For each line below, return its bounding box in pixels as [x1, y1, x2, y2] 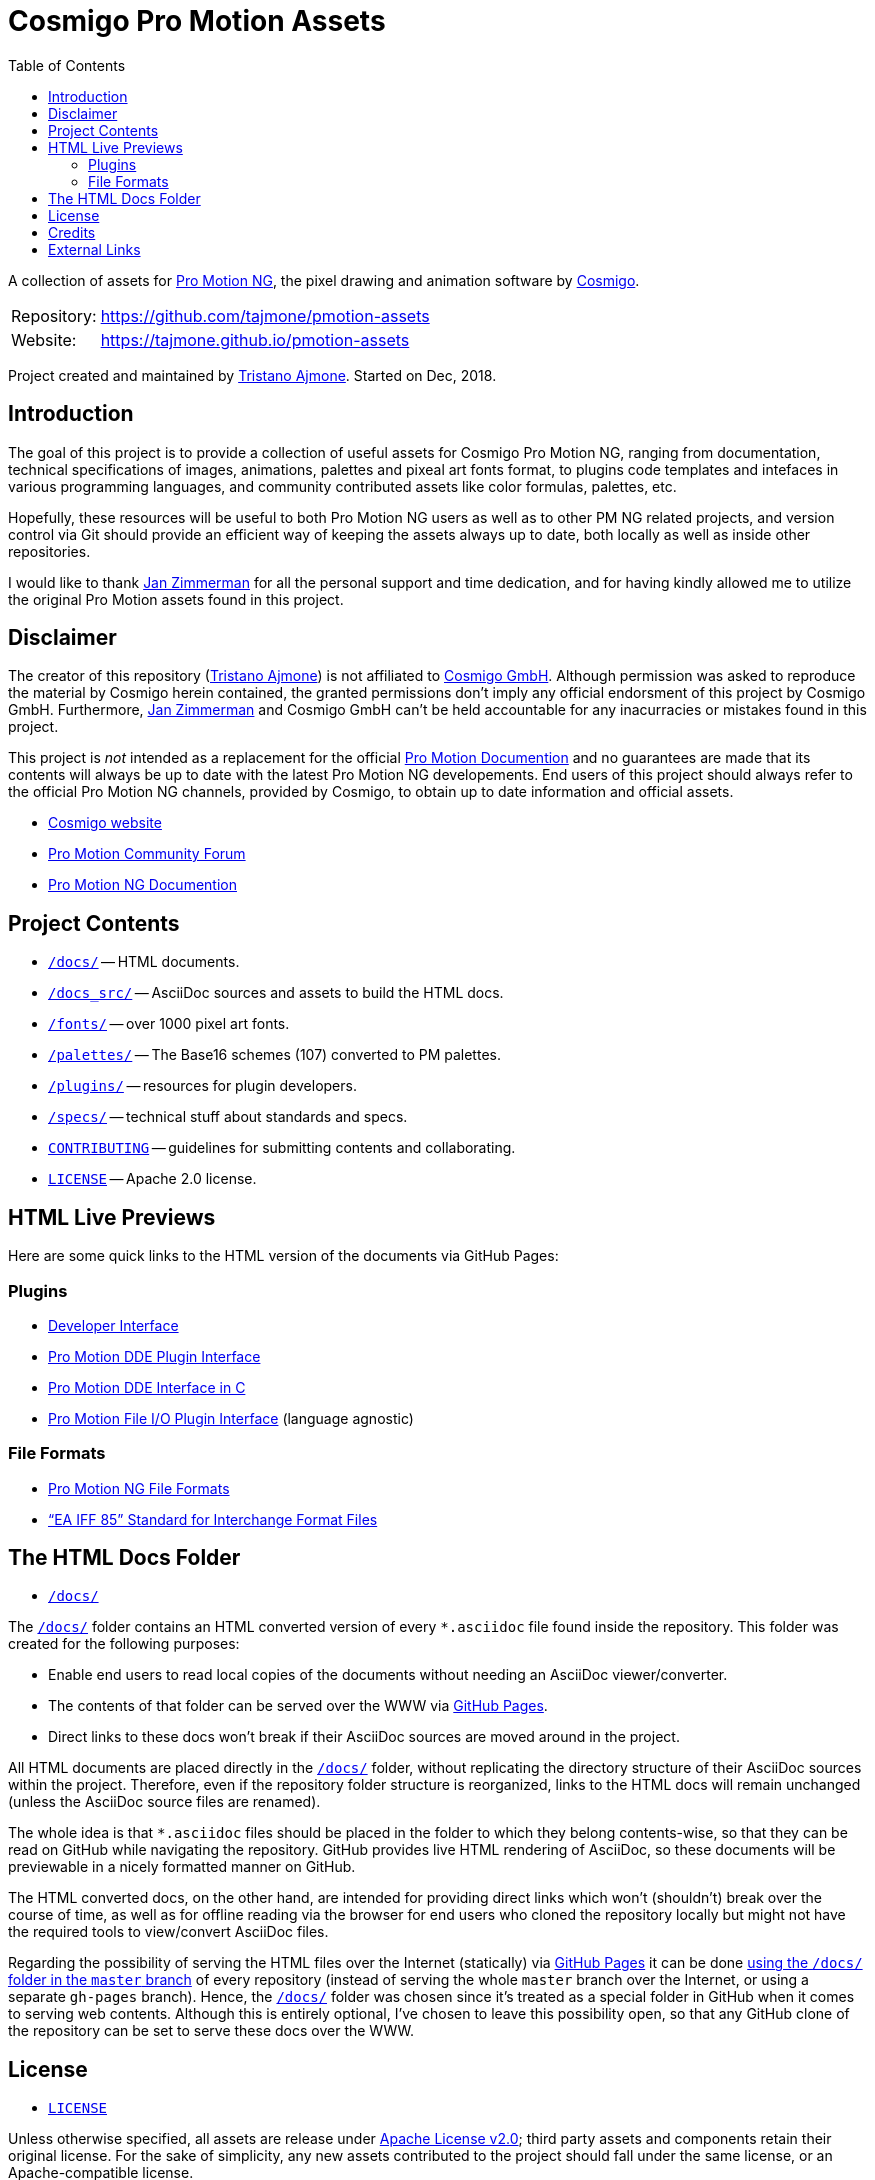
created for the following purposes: [8, 1635, 240, 1653]
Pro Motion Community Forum [48, 845, 246, 863]
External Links [48, 240, 141, 258]
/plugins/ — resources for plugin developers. [48, 1077, 357, 1095]
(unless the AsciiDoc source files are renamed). [8, 1793, 321, 1811]
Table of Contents [8, 56, 126, 74]
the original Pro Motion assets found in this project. [8, 590, 344, 608]
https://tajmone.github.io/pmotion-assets [100, 329, 410, 350]
